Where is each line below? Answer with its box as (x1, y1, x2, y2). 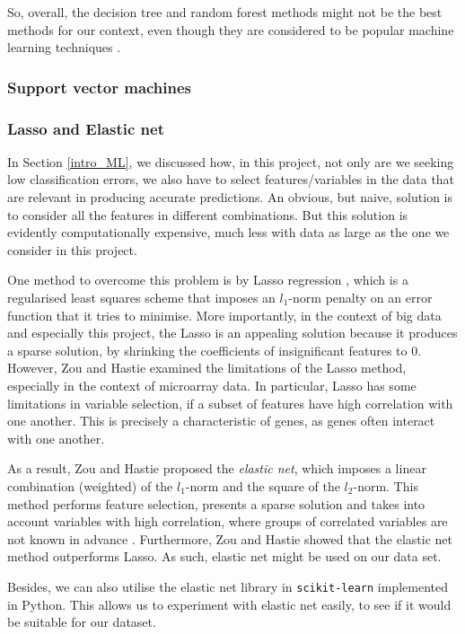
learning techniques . (7, 38, 121, 57)
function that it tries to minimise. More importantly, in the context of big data (7, 305, 442, 324)
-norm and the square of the (185, 476, 340, 495)
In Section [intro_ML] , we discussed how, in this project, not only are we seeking (7, 152, 454, 171)
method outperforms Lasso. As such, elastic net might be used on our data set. (7, 547, 442, 566)
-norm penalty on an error (288, 288, 433, 306)
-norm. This (353, 476, 418, 495)
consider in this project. (7, 240, 137, 259)
